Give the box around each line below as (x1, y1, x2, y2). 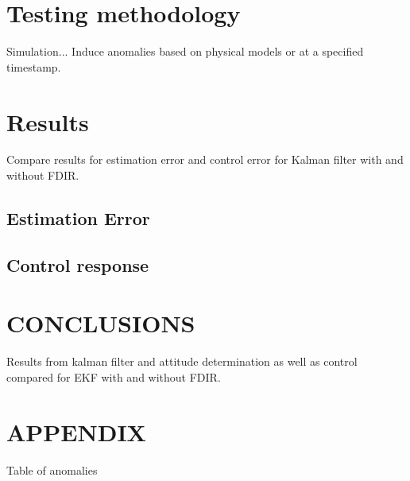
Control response (6, 252, 149, 277)
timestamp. (6, 58, 61, 75)
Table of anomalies (6, 461, 98, 478)
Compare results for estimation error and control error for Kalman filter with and (6, 151, 404, 168)
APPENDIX (6, 415, 146, 448)
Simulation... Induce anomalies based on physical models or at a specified (6, 43, 364, 60)
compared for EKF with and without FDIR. (6, 368, 221, 385)
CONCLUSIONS (6, 307, 195, 339)
